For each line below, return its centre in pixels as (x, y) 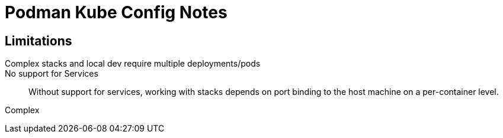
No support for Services (52, 74)
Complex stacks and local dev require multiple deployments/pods (133, 64)
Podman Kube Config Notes (116, 12)
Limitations (39, 41)
